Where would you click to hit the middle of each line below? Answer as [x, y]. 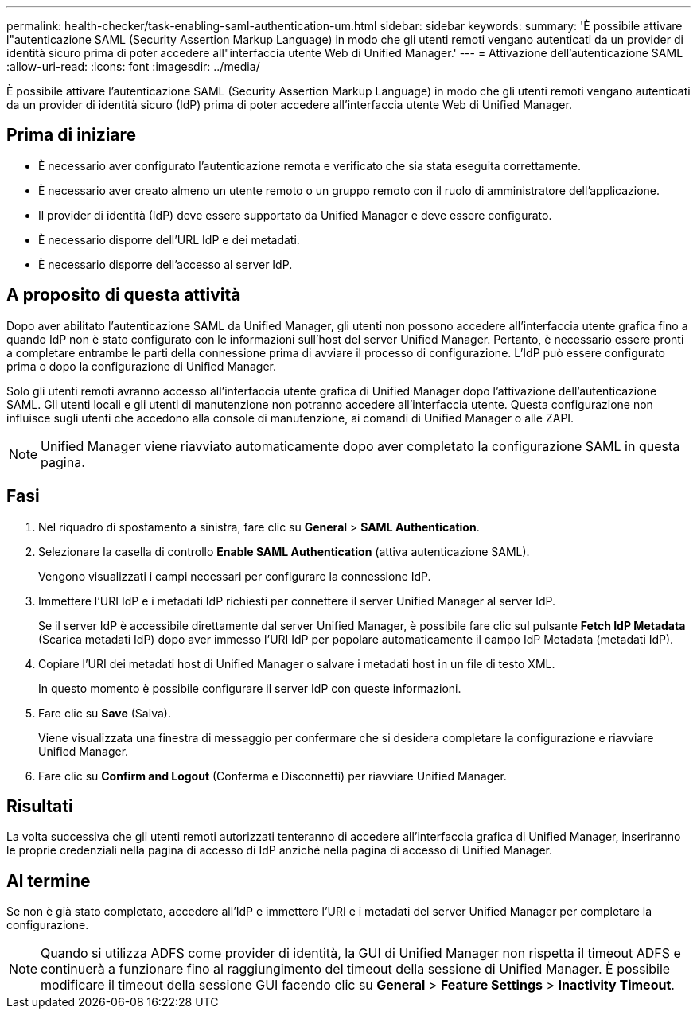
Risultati [40, 806]
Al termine [49, 881]
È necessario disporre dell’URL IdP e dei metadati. [169, 239]
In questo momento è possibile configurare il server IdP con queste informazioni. [250, 688]
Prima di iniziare [72, 135]
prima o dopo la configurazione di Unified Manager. [141, 366]
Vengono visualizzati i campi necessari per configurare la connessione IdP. [235, 576]
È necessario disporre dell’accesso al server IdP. [165, 264]
